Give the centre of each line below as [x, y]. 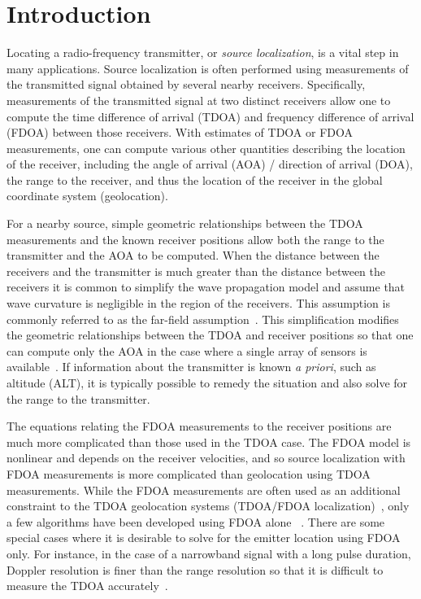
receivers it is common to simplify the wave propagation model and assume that [206, 287]
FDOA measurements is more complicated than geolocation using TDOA [189, 473]
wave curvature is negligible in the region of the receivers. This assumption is [198, 303]
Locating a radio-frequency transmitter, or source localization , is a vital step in [203, 52]
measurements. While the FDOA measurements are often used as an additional [204, 490]
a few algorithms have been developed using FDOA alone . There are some [196, 521]
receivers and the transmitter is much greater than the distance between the [196, 271]
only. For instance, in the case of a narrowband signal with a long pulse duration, [209, 553]
